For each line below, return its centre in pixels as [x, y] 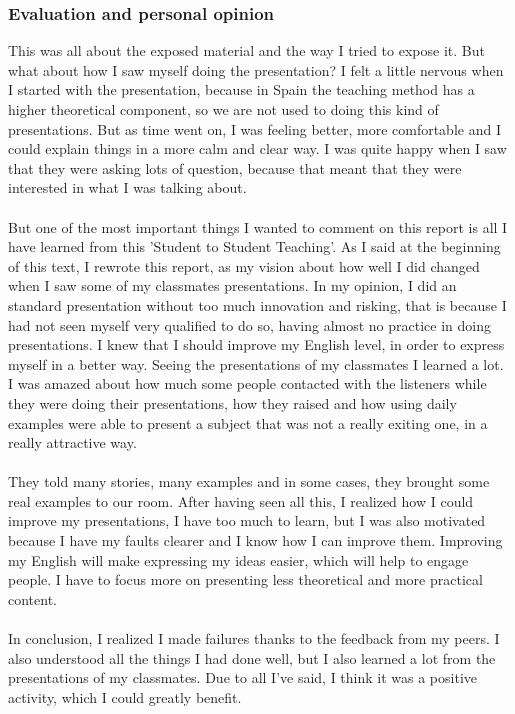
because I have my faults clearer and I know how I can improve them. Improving [255, 540]
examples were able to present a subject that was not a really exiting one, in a [248, 422]
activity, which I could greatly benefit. [125, 696]
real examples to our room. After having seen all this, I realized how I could [241, 500]
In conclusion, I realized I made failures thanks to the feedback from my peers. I [254, 638]
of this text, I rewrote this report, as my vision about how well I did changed [244, 265]
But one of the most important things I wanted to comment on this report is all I [258, 226]
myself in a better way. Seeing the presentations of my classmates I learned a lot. [256, 363]
